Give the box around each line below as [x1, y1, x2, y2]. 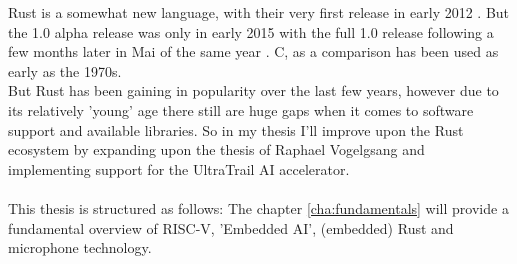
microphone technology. [8, 237, 152, 258]
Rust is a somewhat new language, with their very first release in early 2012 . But [8, 2, 510, 22]
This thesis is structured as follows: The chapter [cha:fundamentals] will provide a [8, 197, 509, 218]
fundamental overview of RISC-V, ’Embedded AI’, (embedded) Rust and [8, 217, 454, 238]
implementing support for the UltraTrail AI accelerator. [8, 158, 350, 179]
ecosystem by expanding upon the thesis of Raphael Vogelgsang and [8, 139, 425, 160]
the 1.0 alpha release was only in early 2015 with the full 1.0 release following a [8, 21, 494, 42]
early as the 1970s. [8, 60, 122, 81]
